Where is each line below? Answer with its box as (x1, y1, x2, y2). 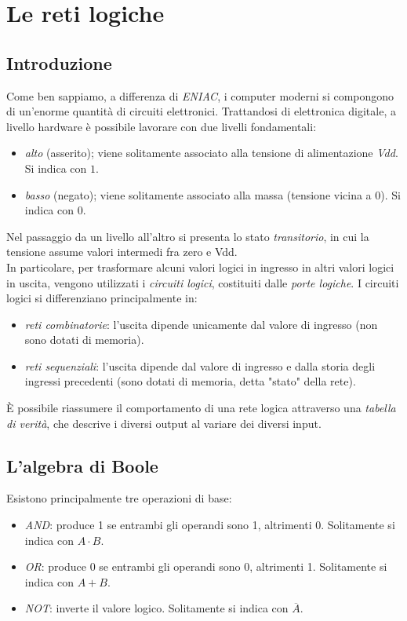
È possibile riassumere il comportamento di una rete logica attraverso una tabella (6, 400, 396, 416)
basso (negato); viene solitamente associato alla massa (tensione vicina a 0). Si (24, 186, 401, 203)
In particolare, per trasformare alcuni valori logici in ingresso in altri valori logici (6, 258, 394, 275)
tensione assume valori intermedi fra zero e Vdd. (6, 243, 238, 260)
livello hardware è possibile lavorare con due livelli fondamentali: (6, 118, 317, 134)
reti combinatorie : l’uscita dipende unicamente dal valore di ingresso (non (24, 316, 378, 332)
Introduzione (6, 50, 112, 75)
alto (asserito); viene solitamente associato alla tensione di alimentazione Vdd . (24, 144, 398, 161)
